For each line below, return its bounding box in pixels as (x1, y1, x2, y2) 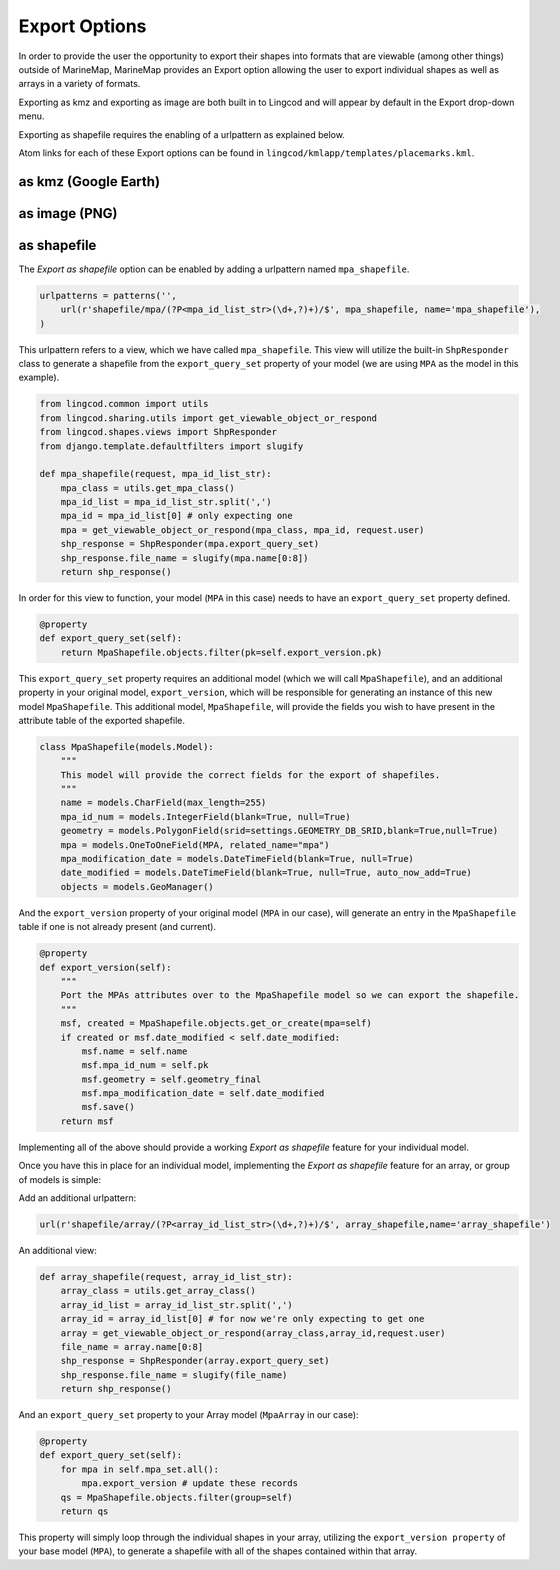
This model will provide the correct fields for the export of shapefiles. (60, 769, 441, 780)
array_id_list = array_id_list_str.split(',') (60, 1299, 294, 1310)
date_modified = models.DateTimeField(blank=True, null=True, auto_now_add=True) (60, 867, 472, 879)
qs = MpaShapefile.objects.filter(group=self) (60, 1491, 294, 1503)
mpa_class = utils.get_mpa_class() (60, 482, 235, 494)
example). (18, 371, 60, 384)
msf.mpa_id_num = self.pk (81, 1060, 209, 1071)
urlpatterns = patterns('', (39, 290, 177, 301)
